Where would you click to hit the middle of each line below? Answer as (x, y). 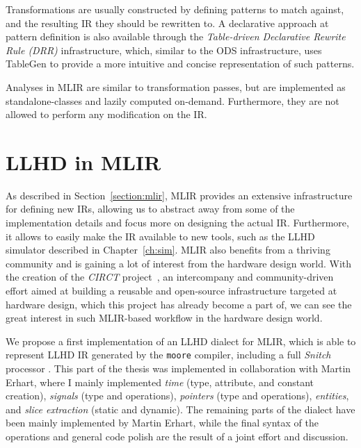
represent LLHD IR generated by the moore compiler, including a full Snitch (168, 355)
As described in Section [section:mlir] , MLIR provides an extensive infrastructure (179, 195)
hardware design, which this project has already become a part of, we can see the (179, 304)
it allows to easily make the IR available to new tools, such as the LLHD (160, 236)
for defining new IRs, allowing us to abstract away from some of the (150, 209)
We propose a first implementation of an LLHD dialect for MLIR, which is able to (181, 341)
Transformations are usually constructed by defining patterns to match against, (175, 9)
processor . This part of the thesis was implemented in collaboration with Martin (178, 368)
